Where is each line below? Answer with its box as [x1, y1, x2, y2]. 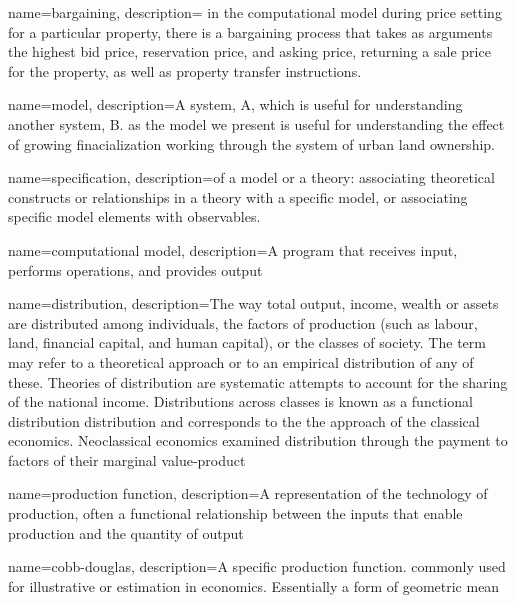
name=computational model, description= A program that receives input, [8, 239, 458, 260]
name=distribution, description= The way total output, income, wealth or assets [8, 293, 499, 314]
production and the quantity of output [8, 522, 244, 543]
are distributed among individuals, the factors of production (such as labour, [8, 312, 478, 333]
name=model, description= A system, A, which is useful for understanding [8, 94, 463, 115]
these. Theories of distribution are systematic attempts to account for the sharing [8, 371, 508, 392]
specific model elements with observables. [8, 206, 261, 227]
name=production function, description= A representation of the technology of [8, 483, 488, 504]
